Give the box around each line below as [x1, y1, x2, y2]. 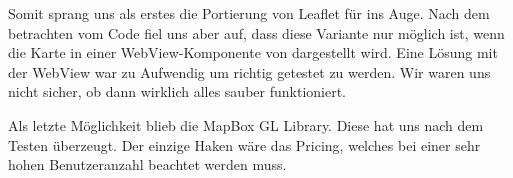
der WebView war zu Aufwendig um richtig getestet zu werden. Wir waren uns [8, 61, 491, 82]
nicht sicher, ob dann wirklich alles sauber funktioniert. [8, 81, 346, 102]
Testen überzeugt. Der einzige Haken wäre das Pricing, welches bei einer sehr [8, 134, 481, 155]
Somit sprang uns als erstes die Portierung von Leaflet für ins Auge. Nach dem [8, 3, 490, 23]
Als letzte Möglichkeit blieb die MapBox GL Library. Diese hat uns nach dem [8, 114, 484, 135]
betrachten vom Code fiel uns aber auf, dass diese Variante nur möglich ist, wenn [8, 22, 505, 43]
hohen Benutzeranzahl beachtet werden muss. [8, 154, 287, 175]
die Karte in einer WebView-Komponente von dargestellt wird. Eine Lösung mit [8, 42, 498, 63]
